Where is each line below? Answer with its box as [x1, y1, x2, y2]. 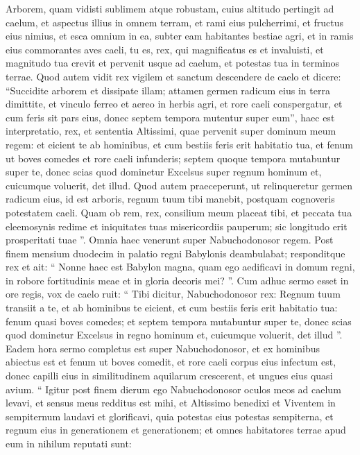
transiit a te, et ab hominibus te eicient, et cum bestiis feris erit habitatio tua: [6, 300, 338, 315]
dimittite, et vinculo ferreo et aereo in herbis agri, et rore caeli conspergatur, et [6, 96, 343, 111]
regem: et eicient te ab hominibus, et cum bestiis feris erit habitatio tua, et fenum [6, 137, 353, 151]
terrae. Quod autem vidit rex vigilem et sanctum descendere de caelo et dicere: [6, 69, 341, 83]
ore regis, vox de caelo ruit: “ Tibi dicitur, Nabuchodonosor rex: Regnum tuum [6, 286, 341, 301]
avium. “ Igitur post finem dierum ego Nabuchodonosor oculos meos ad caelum [6, 381, 341, 396]
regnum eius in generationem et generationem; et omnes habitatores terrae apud [6, 422, 346, 437]
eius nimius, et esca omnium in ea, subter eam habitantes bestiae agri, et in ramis [6, 28, 354, 43]
